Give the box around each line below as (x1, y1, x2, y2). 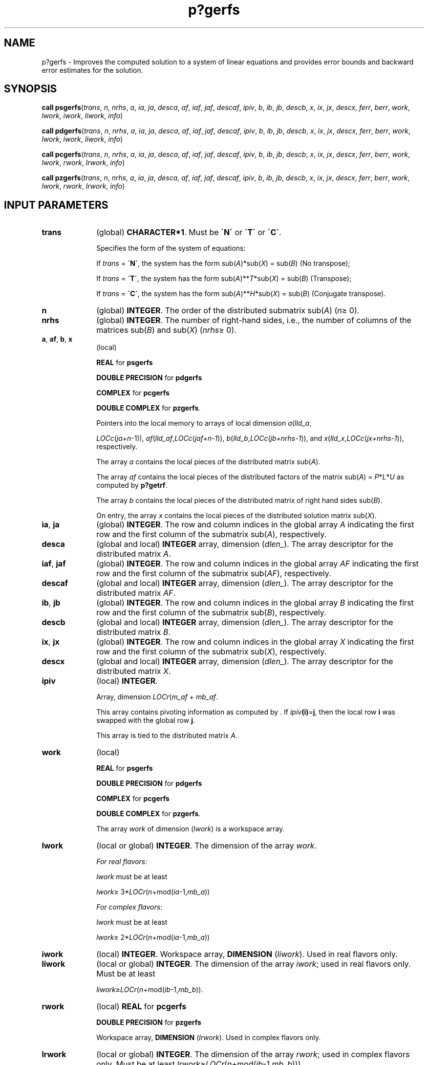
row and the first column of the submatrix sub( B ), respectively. (96, 608, 326, 618)
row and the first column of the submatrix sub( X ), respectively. (96, 647, 327, 657)
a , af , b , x (42, 335, 73, 344)
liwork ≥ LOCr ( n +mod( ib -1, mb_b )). (96, 985, 203, 994)
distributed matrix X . (96, 666, 171, 676)
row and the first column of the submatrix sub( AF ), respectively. (96, 568, 331, 579)
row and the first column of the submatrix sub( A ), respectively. (96, 529, 327, 540)
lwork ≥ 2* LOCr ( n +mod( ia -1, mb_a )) (96, 933, 210, 942)
